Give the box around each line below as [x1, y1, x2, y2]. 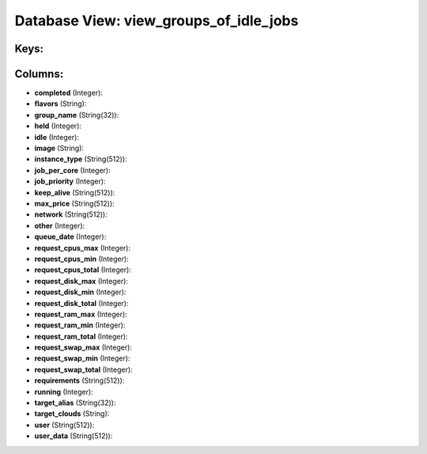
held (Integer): [34, 121, 82, 131]
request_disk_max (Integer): [34, 276, 128, 286]
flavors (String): [34, 99, 87, 108]
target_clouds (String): [34, 409, 110, 418]
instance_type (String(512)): [34, 154, 127, 164]
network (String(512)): [34, 210, 108, 219]
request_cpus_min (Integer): [34, 254, 130, 263]
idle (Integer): [34, 132, 79, 142]
